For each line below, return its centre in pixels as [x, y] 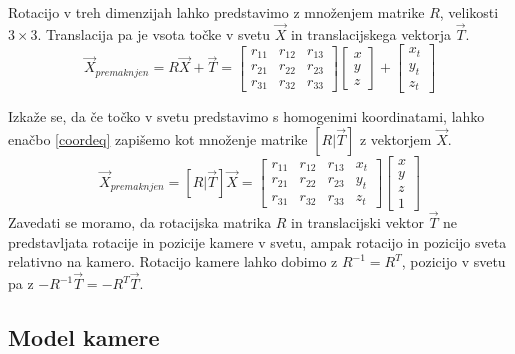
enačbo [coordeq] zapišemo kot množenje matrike [158, 138]
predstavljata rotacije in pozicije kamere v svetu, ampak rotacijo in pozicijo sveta [257, 241]
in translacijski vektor [357, 222]
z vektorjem [395, 138]
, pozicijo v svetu [453, 261]
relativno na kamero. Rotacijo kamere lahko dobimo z [173, 261]
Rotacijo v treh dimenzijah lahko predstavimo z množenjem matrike [216, 12]
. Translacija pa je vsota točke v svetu [153, 33]
